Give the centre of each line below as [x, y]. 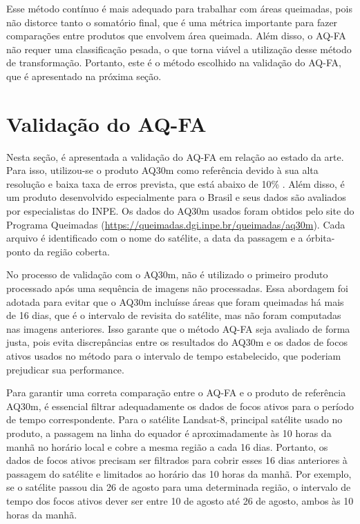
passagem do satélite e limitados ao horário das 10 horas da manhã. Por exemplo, [179, 473]
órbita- [321, 238]
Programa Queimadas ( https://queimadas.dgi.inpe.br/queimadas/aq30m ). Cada [176, 224]
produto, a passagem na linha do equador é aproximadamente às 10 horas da [169, 433]
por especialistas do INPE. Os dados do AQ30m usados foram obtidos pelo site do [180, 211]
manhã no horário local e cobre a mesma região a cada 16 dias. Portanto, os [167, 446]
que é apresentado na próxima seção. [84, 76]
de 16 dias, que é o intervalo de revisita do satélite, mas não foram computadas [174, 315]
